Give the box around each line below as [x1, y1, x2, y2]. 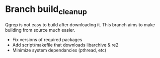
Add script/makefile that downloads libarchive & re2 [12, 42, 119, 48]
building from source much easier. [5, 27, 76, 33]
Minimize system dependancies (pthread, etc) [12, 47, 107, 53]
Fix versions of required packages [12, 36, 82, 43]
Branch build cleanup [5, 3, 87, 16]
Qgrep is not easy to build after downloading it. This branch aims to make [5, 21, 155, 28]
